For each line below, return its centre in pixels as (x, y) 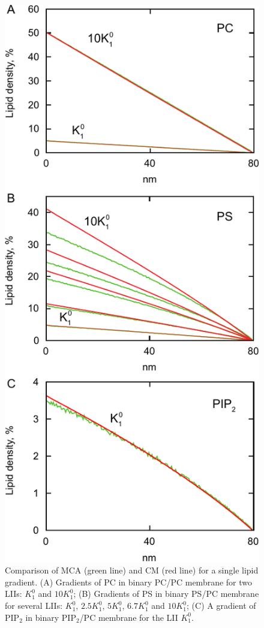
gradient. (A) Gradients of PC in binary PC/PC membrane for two (129, 582)
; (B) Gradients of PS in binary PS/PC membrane (166, 594)
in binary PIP (51, 617)
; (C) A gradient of (221, 606)
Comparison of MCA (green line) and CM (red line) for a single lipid (132, 570)
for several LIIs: (34, 606)
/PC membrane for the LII (129, 617)
